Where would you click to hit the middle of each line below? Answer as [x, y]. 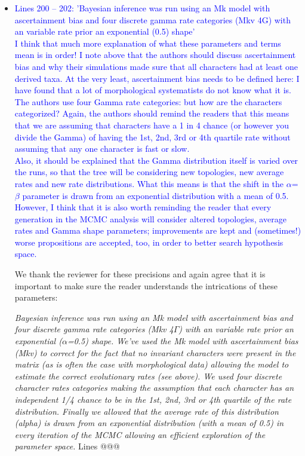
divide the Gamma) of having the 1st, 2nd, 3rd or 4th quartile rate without [152, 137]
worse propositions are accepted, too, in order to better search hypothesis [149, 242]
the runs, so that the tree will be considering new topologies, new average [149, 172]
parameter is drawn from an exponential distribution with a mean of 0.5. [155, 195]
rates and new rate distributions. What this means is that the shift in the [149, 183]
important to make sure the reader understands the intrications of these [146, 285]
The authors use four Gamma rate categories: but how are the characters [148, 101]
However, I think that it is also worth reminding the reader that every [143, 207]
